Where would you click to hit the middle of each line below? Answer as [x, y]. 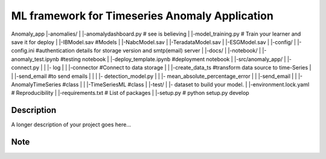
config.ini [23, 51]
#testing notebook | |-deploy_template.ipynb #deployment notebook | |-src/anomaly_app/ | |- [176, 59]
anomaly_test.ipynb [35, 59]
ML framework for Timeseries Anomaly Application [142, 16]
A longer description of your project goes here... [71, 125]
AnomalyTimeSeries [36, 84]
